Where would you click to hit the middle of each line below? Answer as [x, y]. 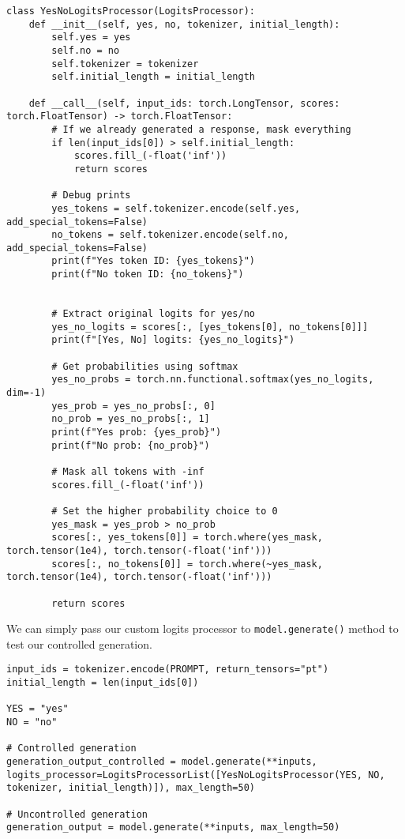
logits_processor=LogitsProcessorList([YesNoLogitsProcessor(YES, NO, [196, 775]
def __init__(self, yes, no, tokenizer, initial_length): [184, 24]
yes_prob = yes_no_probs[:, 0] [133, 406]
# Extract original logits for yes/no [153, 314]
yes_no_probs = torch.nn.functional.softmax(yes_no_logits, [213, 380]
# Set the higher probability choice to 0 [165, 511]
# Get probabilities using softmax [145, 366]
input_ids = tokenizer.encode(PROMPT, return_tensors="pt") [168, 670]
